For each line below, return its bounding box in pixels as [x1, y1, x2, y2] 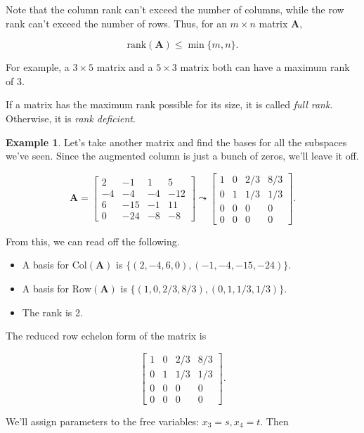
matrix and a [96, 60, 153, 75]
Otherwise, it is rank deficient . [6, 110, 136, 125]
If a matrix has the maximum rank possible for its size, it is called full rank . [6, 97, 333, 112]
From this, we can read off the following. [6, 233, 180, 248]
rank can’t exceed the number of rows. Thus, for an [6, 15, 227, 30]
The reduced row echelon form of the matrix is [6, 328, 207, 343]
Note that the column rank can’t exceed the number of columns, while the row [6, 2, 344, 16]
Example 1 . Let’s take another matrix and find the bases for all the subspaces [6, 134, 347, 149]
